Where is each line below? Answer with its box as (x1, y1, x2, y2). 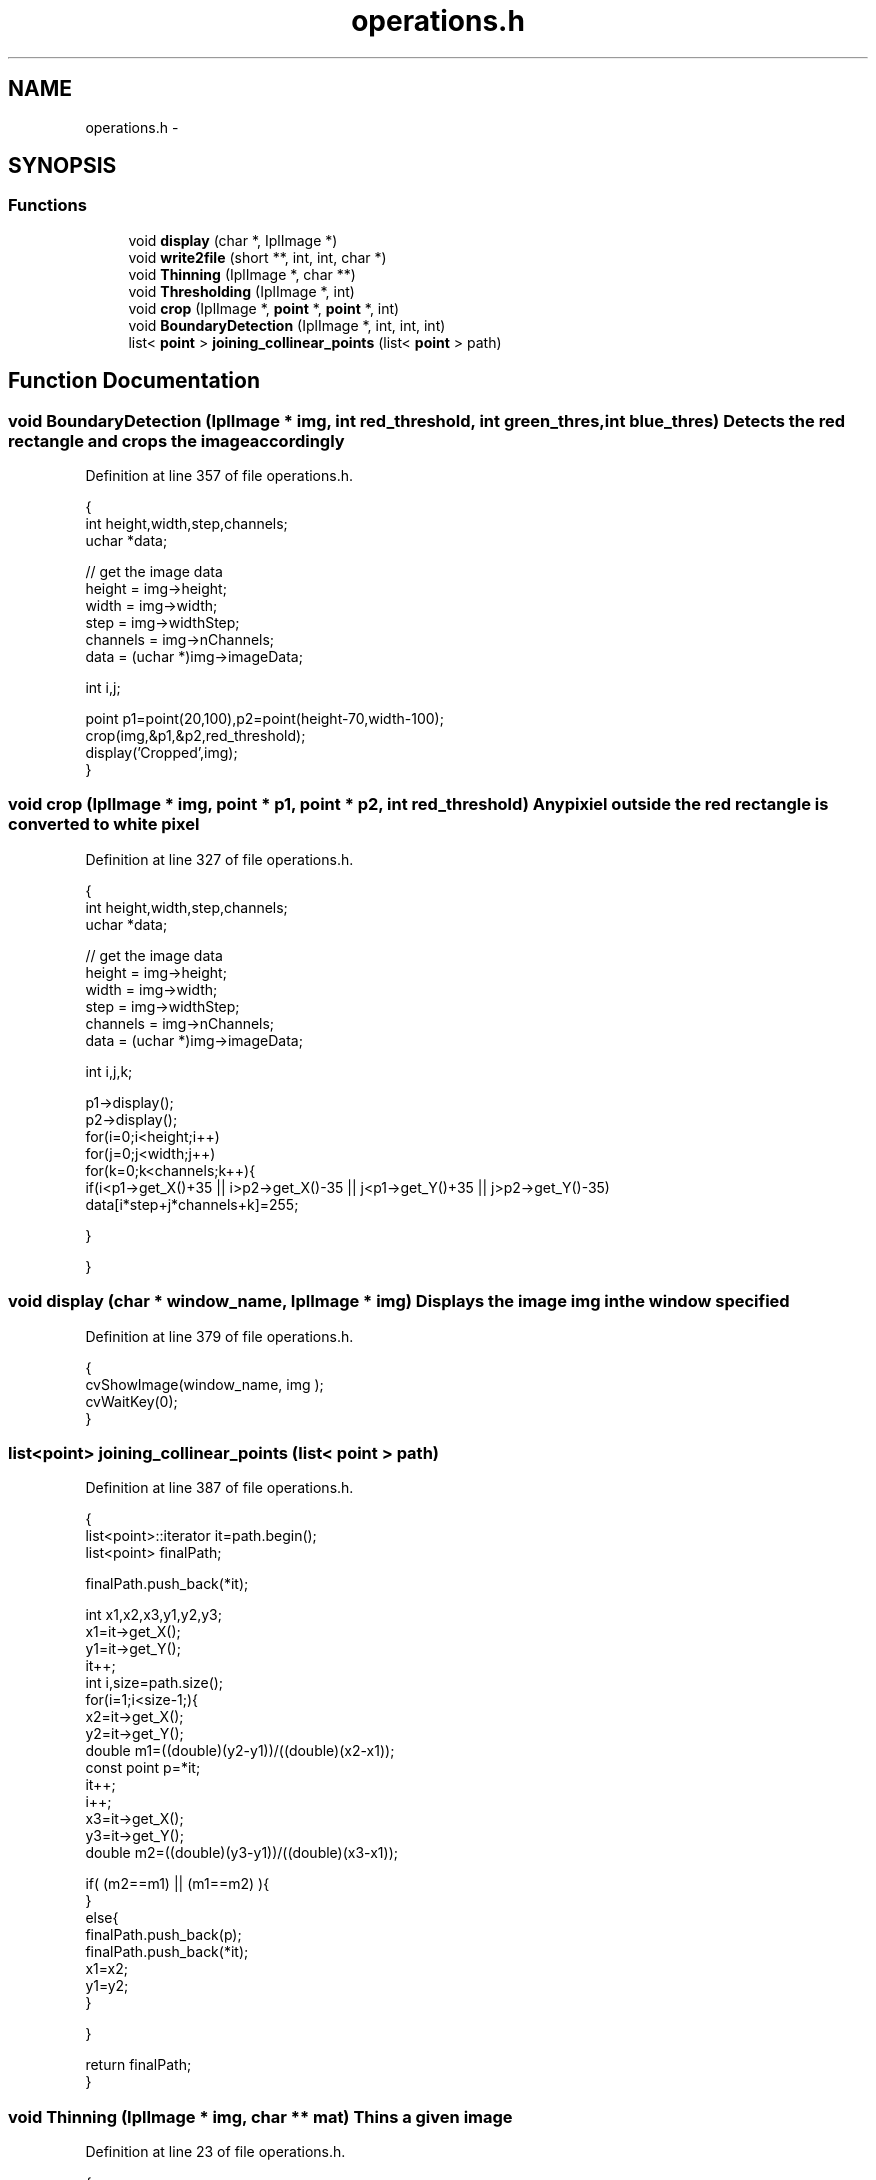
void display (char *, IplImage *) (128, 231, 338, 249)
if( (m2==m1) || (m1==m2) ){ (85, 1875, 270, 1893)
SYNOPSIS (8, 153, 117, 179)
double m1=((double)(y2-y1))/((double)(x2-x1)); (85, 1742, 395, 1760)
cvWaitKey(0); (85, 1392, 178, 1410)
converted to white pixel (8, 814, 200, 835)
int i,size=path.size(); (85, 1674, 224, 1692)
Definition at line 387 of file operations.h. (85, 1479, 354, 1497)
